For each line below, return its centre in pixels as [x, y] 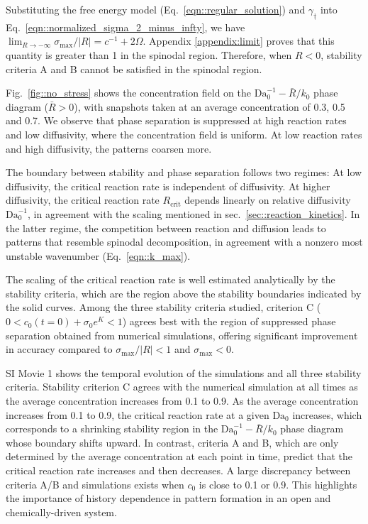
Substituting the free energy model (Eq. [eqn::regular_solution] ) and [156, 9]
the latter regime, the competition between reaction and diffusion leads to [166, 228]
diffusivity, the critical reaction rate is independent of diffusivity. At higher [168, 186]
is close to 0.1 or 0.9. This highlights [278, 484]
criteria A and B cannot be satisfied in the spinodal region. [134, 69]
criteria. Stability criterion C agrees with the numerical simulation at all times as [182, 387]
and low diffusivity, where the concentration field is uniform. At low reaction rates [184, 134]
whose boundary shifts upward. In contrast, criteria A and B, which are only [172, 442]
